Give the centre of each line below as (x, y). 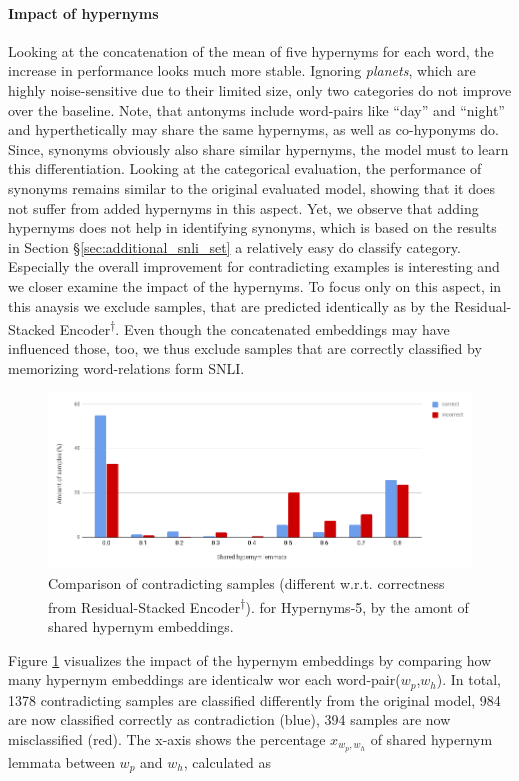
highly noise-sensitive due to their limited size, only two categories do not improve (260, 89)
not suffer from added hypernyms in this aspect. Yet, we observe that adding (243, 207)
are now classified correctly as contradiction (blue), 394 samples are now (229, 719)
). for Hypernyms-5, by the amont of (357, 606)
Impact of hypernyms (83, 12)
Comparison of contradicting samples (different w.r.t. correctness (246, 583)
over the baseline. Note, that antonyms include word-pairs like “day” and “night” (256, 109)
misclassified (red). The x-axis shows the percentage (167, 738)
